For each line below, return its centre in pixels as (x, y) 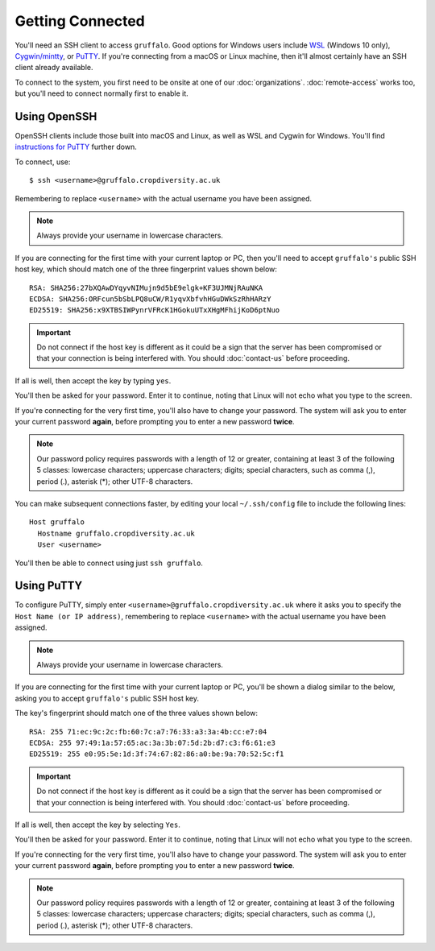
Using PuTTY (49, 586)
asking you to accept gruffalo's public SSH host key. (107, 698)
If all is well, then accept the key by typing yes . (93, 380)
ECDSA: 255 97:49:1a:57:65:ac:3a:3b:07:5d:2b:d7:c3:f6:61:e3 (152, 742)
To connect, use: (43, 162)
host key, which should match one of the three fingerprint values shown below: (146, 269)
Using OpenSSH (56, 116)
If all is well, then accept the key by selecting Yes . (97, 825)
